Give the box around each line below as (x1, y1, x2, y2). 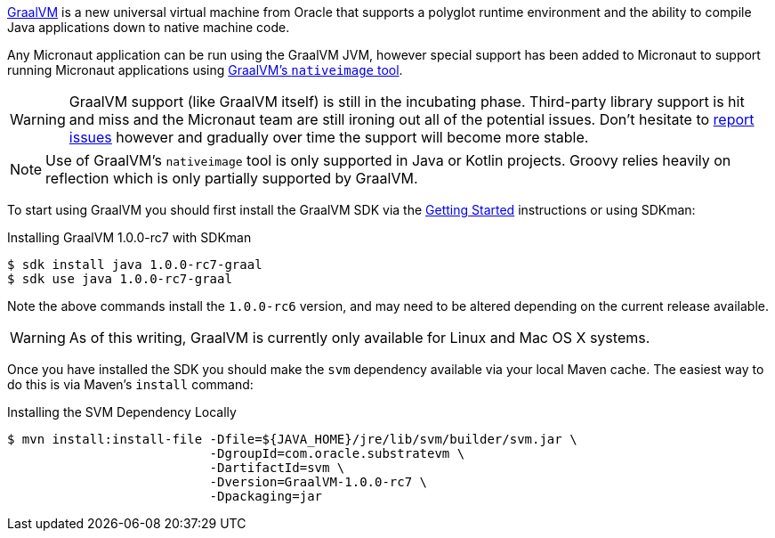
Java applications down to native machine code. (7, 20, 290, 35)
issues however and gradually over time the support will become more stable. (69, 128, 589, 146)
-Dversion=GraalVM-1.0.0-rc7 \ (209, 475, 428, 489)
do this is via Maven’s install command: (7, 377, 254, 392)
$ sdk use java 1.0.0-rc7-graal (7, 272, 232, 286)
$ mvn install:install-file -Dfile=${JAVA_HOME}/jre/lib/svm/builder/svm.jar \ (7, 432, 577, 446)
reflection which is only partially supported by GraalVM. (45, 169, 418, 187)
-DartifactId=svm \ (209, 461, 345, 475)
